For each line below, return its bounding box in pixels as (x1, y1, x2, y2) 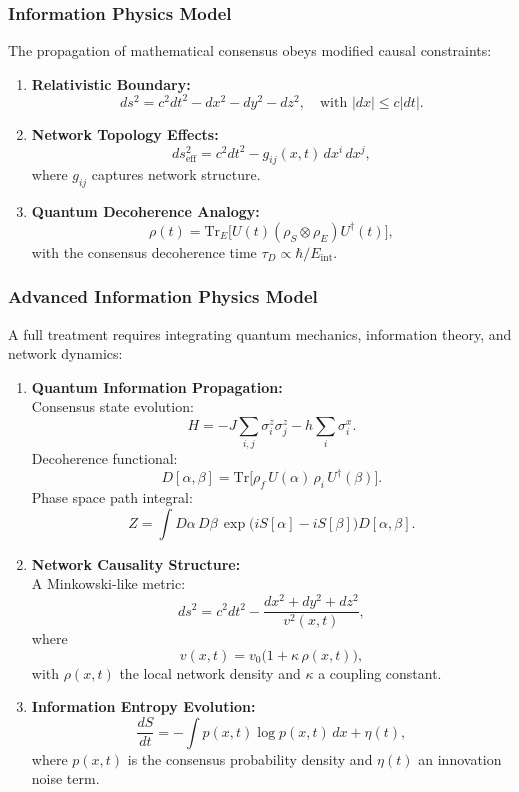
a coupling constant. (318, 662, 442, 683)
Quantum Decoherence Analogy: (31, 201, 260, 222)
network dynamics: (8, 343, 123, 364)
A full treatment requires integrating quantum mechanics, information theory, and (8, 323, 512, 344)
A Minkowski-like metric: (31, 573, 186, 594)
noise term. (31, 768, 100, 789)
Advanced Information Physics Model (8, 284, 318, 309)
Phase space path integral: (31, 487, 193, 508)
